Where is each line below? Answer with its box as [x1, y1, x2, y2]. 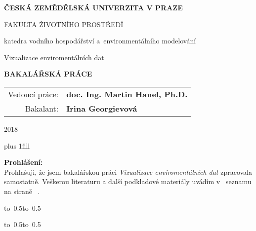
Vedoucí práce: [8, 88, 59, 100]
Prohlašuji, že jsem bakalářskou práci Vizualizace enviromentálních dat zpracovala [4, 166, 252, 177]
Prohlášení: [4, 157, 43, 167]
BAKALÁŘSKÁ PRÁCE [4, 69, 92, 79]
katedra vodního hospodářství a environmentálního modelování [4, 36, 196, 46]
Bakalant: [25, 102, 59, 114]
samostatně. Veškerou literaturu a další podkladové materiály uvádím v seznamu [4, 176, 252, 187]
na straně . [4, 186, 40, 196]
